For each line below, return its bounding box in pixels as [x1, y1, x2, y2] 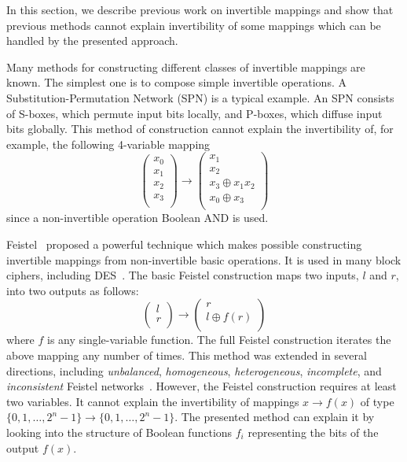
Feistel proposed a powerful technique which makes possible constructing [6, 235, 362, 252]
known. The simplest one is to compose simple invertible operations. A [6, 74, 346, 91]
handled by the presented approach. [6, 32, 178, 49]
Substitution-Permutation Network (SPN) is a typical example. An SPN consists [6, 89, 394, 105]
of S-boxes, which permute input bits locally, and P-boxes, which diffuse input [6, 105, 383, 121]
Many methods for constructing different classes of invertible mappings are [6, 58, 365, 75]
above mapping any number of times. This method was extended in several [6, 346, 367, 363]
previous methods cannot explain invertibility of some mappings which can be [6, 17, 381, 33]
